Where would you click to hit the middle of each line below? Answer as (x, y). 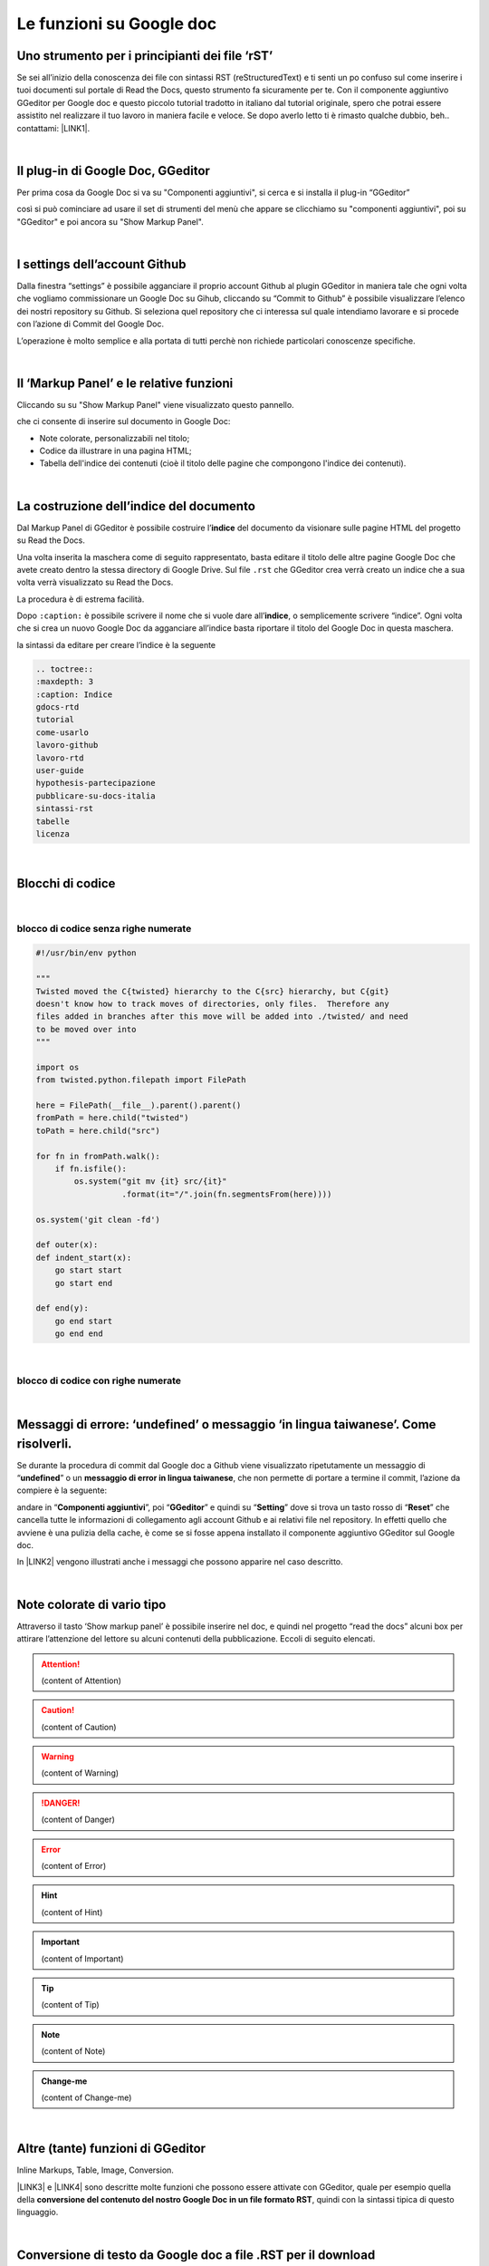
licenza (53, 833)
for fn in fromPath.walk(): (98, 1156)
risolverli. (44, 1443)
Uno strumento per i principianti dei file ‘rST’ (145, 56)
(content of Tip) (70, 2005)
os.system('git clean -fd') (98, 1220)
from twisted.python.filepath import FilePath (141, 1080)
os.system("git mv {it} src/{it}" (150, 1181)
